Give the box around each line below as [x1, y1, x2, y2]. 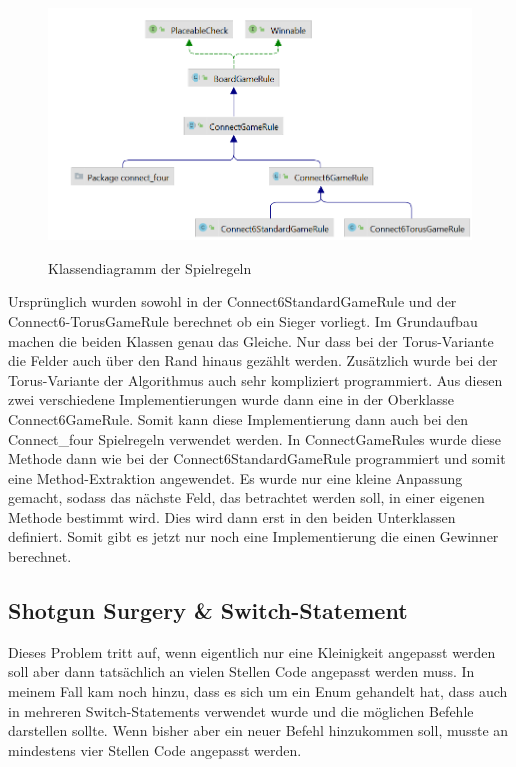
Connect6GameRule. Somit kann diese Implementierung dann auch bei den [8, 408, 469, 429]
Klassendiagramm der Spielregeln [48, 257, 252, 278]
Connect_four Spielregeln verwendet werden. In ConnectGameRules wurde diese [8, 428, 501, 449]
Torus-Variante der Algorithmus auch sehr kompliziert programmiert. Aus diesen [8, 369, 503, 390]
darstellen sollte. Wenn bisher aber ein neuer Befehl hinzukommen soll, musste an [8, 720, 509, 741]
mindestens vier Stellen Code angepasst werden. [8, 739, 302, 760]
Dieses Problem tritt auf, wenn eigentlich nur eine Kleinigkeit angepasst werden [8, 641, 496, 662]
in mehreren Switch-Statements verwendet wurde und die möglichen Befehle [8, 700, 474, 721]
